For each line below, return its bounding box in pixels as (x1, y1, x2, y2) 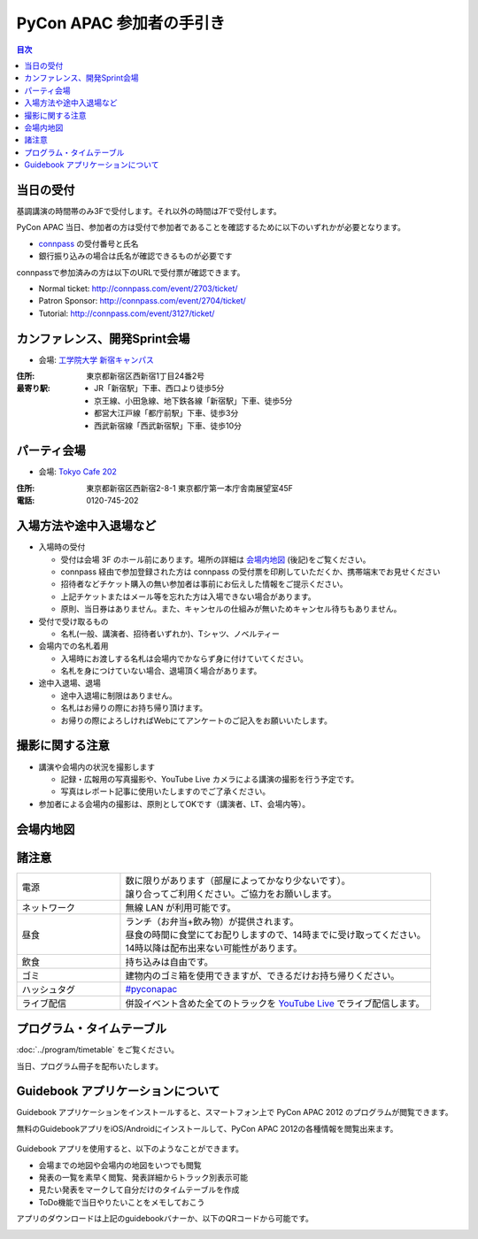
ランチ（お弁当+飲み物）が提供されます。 (125, 915, 299, 927)
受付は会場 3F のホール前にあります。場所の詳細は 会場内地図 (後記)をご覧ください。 (60, 554, 371, 565)
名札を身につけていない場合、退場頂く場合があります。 (60, 666, 262, 676)
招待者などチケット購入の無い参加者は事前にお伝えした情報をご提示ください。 (60, 579, 348, 589)
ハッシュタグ (21, 983, 75, 996)
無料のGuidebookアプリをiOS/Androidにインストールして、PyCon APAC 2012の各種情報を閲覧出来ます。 (16, 1123, 398, 1134)
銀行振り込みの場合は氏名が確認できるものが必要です (38, 250, 233, 261)
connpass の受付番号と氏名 (38, 238, 139, 249)
